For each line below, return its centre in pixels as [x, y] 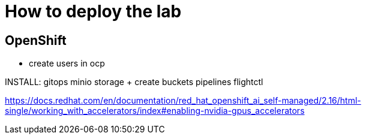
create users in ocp [67, 64]
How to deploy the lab [93, 11]
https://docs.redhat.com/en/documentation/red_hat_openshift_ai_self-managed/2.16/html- [183, 101]
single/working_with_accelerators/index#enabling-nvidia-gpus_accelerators [155, 111]
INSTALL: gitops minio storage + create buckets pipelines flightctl [134, 82]
